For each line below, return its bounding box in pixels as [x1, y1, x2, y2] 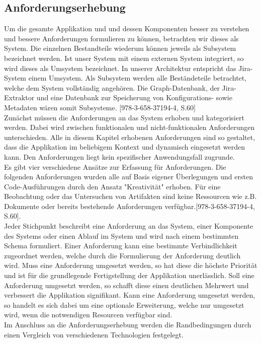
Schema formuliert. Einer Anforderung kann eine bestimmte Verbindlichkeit [4, 240, 237, 251]
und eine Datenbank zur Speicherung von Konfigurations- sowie [36, 92, 232, 103]
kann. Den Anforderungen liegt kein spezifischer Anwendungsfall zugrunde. [4, 151, 235, 162]
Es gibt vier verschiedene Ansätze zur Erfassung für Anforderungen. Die [4, 161, 226, 172]
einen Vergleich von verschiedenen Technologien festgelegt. [4, 329, 184, 339]
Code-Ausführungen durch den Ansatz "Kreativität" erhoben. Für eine [4, 181, 221, 191]
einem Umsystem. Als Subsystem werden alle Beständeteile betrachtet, [28, 73, 247, 83]
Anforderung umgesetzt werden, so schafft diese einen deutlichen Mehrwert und [4, 280, 249, 290]
